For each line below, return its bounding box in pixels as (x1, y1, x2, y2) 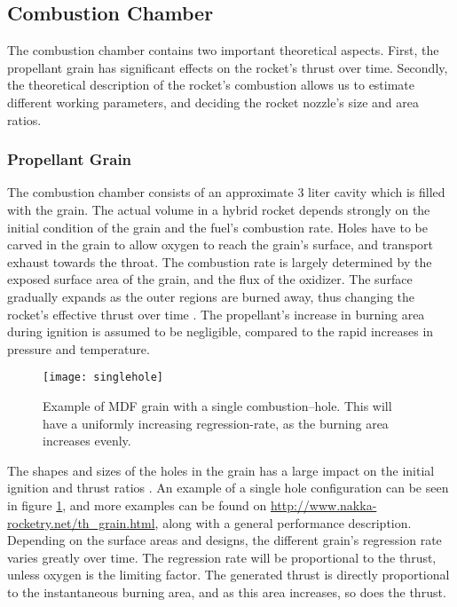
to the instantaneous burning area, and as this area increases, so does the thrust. (7, 582, 446, 601)
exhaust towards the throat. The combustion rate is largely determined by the (7, 252, 432, 271)
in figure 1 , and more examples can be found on (7, 495, 267, 514)
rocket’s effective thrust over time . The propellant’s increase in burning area (7, 304, 425, 323)
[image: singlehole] (43, 371, 164, 384)
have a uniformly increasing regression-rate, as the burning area (43, 414, 389, 432)
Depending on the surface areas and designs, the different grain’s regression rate (7, 531, 442, 549)
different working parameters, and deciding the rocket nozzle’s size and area (7, 92, 419, 111)
